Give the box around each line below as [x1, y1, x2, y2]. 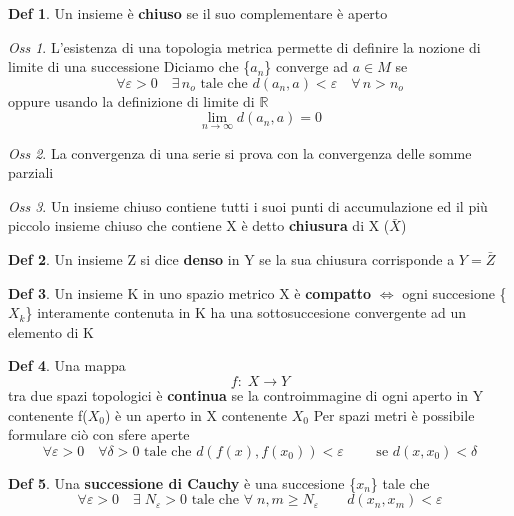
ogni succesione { [402, 282, 507, 303]
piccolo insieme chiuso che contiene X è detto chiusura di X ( [8, 215, 390, 236]
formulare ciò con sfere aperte [8, 424, 190, 445]
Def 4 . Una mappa [8, 355, 126, 376]
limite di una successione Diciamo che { [8, 56, 251, 77]
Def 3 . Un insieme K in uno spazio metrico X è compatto [8, 282, 372, 303]
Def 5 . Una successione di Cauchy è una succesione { [8, 472, 357, 493]
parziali [8, 162, 54, 183]
